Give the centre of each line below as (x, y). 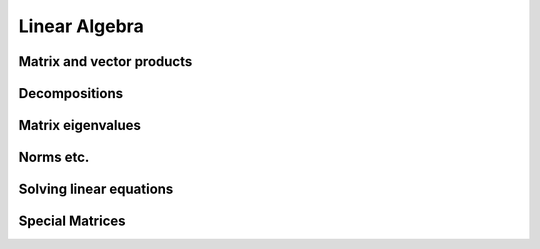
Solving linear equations (96, 189)
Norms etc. (54, 157)
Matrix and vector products (105, 61)
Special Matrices (72, 221)
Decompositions (71, 93)
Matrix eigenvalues (80, 125)
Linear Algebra (81, 26)
